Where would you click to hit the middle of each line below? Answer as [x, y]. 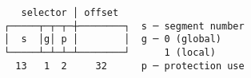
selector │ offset [70, 13]
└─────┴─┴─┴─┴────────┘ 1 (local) [110, 52]
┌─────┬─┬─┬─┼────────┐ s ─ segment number [124, 26]
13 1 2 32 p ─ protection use [130, 66]
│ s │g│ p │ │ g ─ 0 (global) [113, 39]
